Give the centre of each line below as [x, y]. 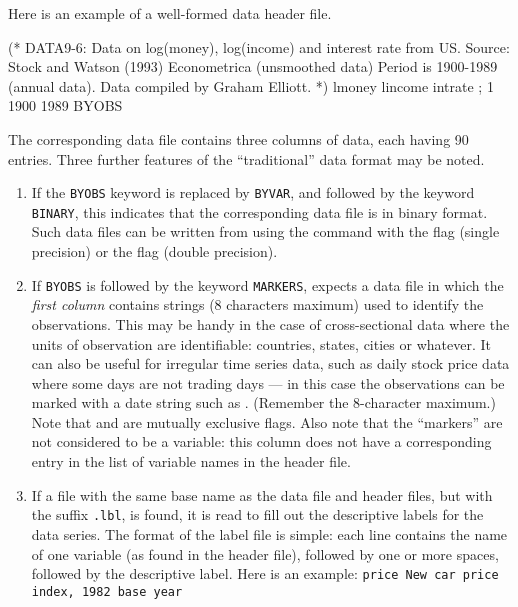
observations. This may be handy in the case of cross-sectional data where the [270, 323]
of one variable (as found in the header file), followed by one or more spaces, [265, 553]
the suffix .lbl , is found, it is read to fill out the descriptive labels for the [257, 514]
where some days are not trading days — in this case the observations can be [268, 382]
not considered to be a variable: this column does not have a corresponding [261, 441]
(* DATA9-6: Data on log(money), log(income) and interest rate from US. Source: [259, 46]
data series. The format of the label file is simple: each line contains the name [269, 533]
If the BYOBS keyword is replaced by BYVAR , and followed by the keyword [253, 192]
